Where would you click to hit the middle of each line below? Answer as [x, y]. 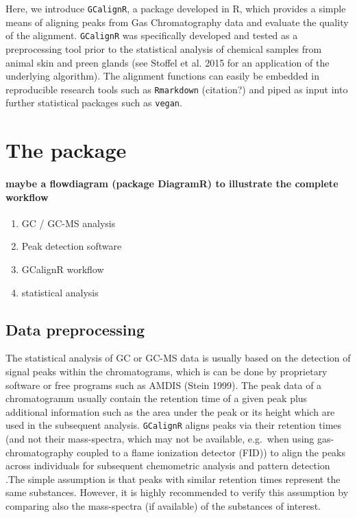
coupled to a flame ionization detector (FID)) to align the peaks [211, 452]
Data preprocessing [75, 329]
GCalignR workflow [63, 269]
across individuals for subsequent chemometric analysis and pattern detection [168, 466]
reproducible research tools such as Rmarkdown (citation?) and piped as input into [177, 89]
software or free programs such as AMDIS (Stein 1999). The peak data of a [164, 385]
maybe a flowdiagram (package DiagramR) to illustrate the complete [172, 183]
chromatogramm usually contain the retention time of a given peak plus [157, 398]
